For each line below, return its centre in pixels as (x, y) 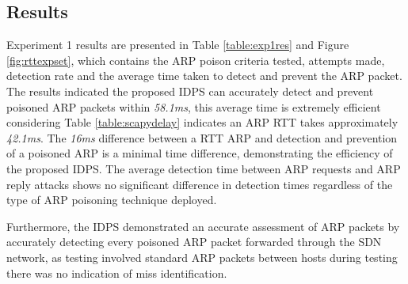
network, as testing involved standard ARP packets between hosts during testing (202, 257)
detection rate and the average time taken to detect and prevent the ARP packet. (204, 76)
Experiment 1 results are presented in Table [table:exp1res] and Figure (178, 45)
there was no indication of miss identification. (117, 273)
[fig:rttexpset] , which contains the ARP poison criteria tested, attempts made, (196, 60)
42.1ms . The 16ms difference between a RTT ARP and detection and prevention (202, 137)
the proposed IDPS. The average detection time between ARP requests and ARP (204, 168)
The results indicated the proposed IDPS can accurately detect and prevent (190, 91)
